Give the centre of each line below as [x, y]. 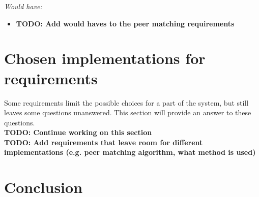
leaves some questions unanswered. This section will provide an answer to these [128, 112]
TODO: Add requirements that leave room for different [104, 142]
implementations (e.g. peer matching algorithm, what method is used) [130, 152]
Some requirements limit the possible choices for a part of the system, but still [126, 102]
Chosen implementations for [105, 58]
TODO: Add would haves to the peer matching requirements [125, 23]
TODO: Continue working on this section [78, 132]
